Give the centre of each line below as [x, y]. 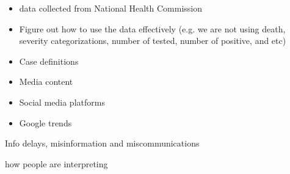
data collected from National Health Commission [111, 8]
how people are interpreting [56, 163]
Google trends [45, 122]
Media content [46, 82]
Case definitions [49, 61]
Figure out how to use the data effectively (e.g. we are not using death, [152, 28]
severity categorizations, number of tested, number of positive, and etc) [153, 41]
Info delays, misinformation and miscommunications [102, 143]
